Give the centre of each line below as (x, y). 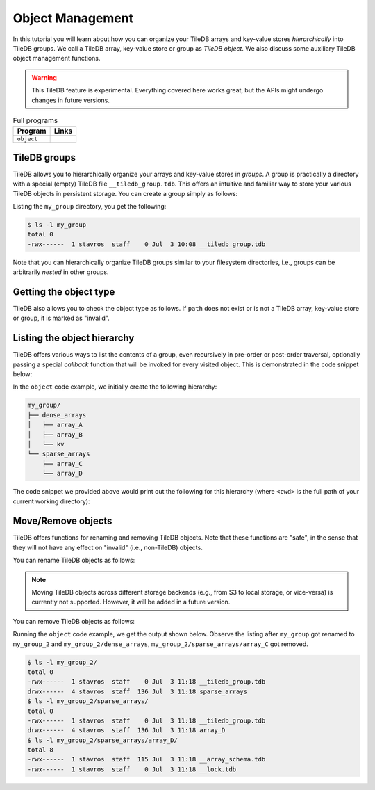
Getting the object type (64, 292)
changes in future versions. (71, 100)
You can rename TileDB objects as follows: (74, 561)
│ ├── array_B (55, 434)
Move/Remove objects (62, 521)
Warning (44, 77)
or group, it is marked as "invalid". (61, 318)
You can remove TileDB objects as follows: (74, 621)
